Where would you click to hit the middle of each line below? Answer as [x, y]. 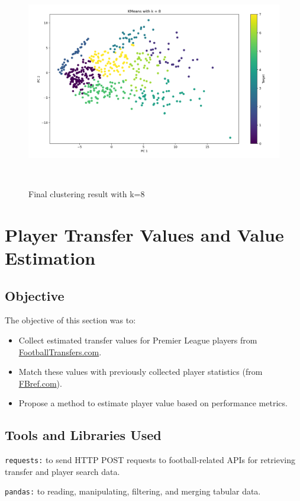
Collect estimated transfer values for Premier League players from [138, 340]
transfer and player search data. [62, 471]
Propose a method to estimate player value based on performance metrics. [153, 403]
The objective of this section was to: [70, 320]
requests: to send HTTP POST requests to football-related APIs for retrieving [150, 460]
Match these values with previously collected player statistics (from [141, 372]
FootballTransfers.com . [60, 351]
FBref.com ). [40, 383]
